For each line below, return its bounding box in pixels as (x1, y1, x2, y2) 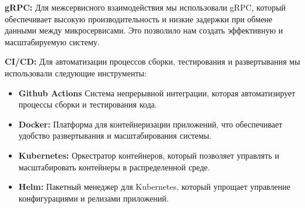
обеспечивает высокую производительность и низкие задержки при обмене (5, 12, 273, 25)
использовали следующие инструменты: (5, 66, 147, 79)
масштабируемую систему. (5, 35, 100, 48)
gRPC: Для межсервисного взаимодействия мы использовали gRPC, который (5, 1, 286, 13)
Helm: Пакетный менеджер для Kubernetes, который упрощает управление (18, 180, 290, 193)
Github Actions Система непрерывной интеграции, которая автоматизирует (18, 86, 296, 99)
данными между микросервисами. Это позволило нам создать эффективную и (5, 24, 283, 36)
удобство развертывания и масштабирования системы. (18, 129, 212, 142)
